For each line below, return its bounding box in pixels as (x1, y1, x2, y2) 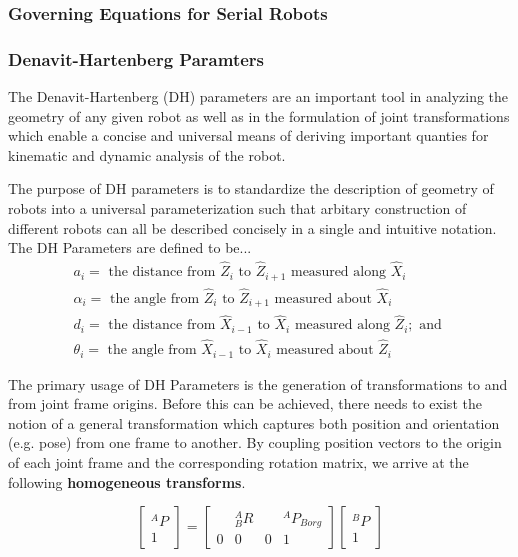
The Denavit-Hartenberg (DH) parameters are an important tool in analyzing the (8, 86, 509, 107)
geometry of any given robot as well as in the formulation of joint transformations (8, 105, 510, 126)
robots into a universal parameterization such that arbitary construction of (8, 198, 467, 219)
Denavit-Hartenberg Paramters (8, 46, 265, 71)
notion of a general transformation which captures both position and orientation (8, 412, 500, 433)
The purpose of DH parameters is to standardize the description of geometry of (8, 178, 494, 199)
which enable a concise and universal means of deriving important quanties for (8, 125, 489, 146)
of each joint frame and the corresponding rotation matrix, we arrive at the (8, 452, 469, 472)
